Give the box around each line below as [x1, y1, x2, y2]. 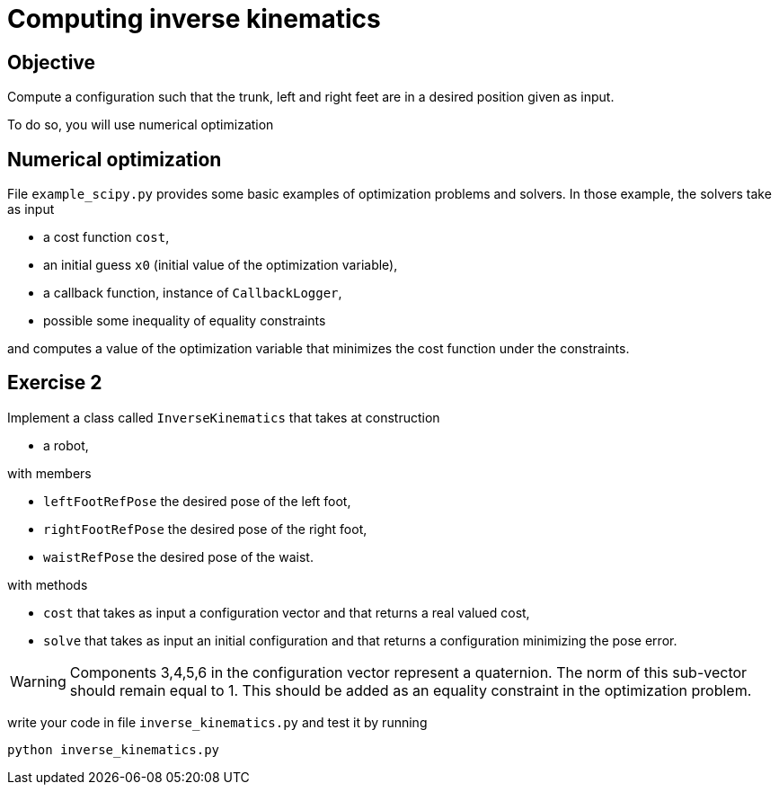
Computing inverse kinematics [7, 4, 381, 34]
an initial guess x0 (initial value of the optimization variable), [43, 257, 398, 273]
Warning [10, 672, 66, 690]
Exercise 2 [7, 371, 102, 395]
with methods [7, 576, 88, 592]
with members [7, 465, 92, 481]
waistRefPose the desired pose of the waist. [43, 548, 314, 565]
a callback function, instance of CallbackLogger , [43, 285, 342, 301]
